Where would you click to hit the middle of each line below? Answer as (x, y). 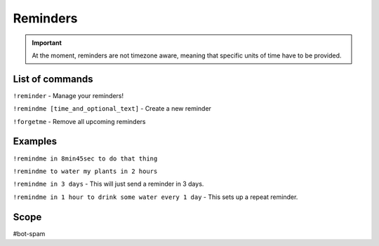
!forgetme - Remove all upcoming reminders (80, 121)
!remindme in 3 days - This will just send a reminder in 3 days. (108, 184)
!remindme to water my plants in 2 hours (85, 171)
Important (47, 43)
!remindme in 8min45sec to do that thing (85, 158)
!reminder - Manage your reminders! (68, 95)
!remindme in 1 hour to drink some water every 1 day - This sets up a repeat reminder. (155, 197)
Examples (35, 141)
